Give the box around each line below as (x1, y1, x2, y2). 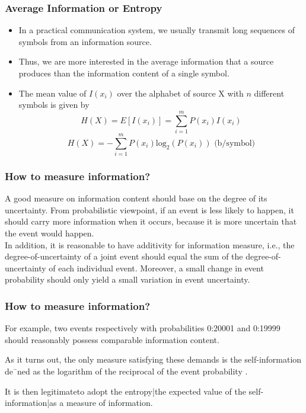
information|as (5, 396, 57, 409)
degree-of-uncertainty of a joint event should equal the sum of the (5, 250, 243, 262)
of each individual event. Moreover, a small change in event (49, 261, 264, 274)
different (254, 87, 285, 99)
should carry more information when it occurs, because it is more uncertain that (5, 215, 297, 228)
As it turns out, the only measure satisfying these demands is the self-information (5, 353, 302, 366)
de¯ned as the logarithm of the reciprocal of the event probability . (5, 365, 248, 377)
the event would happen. (5, 227, 94, 239)
